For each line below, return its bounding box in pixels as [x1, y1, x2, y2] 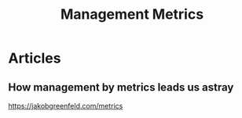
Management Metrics [60, 5, 204, 23]
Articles [8, 49, 61, 67]
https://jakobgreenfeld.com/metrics [8, 102, 123, 110]
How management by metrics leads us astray [8, 80, 234, 94]
